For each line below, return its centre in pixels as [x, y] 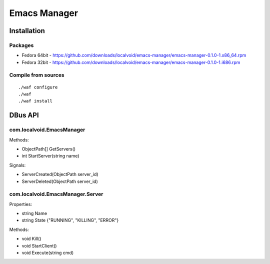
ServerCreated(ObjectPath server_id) [60, 174]
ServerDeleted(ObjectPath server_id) [60, 181]
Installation [27, 31]
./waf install [35, 101]
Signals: [17, 165]
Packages [21, 45]
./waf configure [38, 87]
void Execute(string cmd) [48, 253]
